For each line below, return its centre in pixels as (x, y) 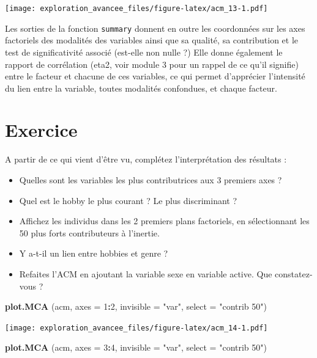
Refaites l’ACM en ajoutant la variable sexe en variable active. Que (146, 273)
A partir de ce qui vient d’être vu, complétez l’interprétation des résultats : (146, 159)
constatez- (294, 273)
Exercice (41, 130)
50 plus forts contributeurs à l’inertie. (89, 232)
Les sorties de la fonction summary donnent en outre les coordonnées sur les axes (155, 28)
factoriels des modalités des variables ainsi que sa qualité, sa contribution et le (152, 40)
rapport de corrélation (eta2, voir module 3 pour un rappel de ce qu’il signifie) (152, 64)
